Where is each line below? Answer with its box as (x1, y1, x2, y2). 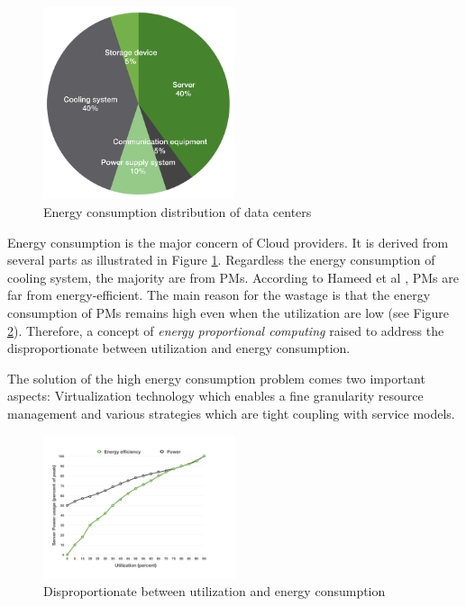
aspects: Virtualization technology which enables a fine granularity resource (7, 386, 424, 405)
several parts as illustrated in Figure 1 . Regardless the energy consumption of (7, 250, 435, 269)
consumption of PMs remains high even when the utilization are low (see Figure (7, 303, 450, 321)
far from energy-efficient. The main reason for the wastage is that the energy (7, 285, 431, 304)
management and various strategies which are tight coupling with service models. (7, 403, 455, 422)
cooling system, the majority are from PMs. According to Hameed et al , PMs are (7, 267, 459, 286)
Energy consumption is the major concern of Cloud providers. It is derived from (7, 232, 449, 251)
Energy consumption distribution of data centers (43, 202, 312, 221)
